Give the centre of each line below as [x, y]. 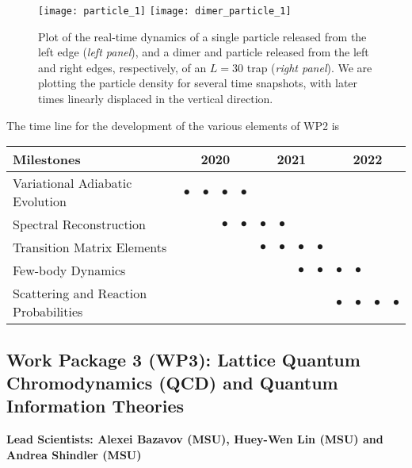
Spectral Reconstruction [79, 224]
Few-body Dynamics [69, 270]
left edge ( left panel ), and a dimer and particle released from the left [204, 52]
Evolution [40, 201]
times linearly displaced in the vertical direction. [156, 99]
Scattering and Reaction [80, 293]
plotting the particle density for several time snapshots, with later [198, 83]
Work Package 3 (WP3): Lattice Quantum [183, 359]
